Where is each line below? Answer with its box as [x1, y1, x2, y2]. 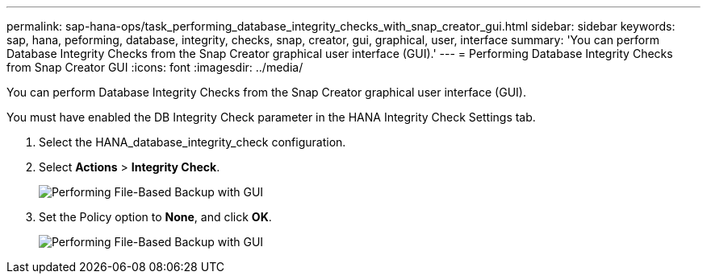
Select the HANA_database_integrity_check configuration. [39, 135, 346, 149]
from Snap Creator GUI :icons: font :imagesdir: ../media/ [6, 60, 303, 74]
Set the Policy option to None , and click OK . [39, 210, 272, 224]
